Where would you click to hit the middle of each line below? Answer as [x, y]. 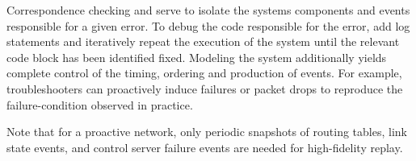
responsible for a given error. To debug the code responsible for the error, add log [208, 25]
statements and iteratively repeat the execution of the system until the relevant [203, 41]
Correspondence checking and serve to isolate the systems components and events [208, 10]
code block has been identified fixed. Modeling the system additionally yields [197, 57]
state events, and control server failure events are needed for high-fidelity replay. [205, 147]
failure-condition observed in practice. [100, 104]
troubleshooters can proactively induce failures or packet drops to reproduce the [205, 88]
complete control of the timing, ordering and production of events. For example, [204, 73]
